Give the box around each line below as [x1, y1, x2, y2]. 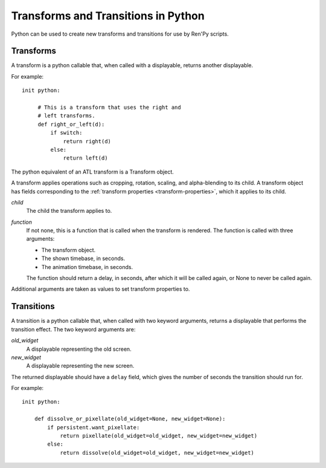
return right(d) [63, 138, 112, 145]
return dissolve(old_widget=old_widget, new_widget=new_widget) [60, 449, 255, 456]
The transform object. [41, 246, 96, 253]
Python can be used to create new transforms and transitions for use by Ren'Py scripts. [11, 30, 229, 37]
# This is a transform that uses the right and [37, 104, 181, 111]
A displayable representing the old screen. [26, 345, 132, 353]
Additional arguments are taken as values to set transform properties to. [11, 285, 190, 293]
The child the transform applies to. [26, 207, 112, 215]
